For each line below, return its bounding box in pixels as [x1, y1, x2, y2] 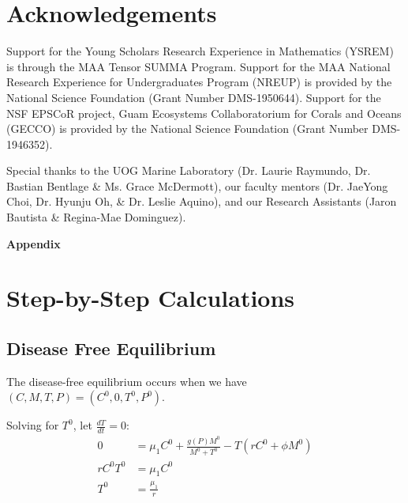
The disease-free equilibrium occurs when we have [6, 373, 247, 389]
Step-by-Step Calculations [6, 282, 295, 314]
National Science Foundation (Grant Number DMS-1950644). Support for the [6, 89, 381, 105]
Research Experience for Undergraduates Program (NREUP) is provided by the [6, 74, 392, 90]
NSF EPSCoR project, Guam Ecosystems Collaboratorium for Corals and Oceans [6, 104, 402, 121]
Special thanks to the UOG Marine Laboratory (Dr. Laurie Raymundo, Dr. [6, 162, 371, 179]
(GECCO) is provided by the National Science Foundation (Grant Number [6, 120, 369, 137]
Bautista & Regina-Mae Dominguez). [6, 209, 186, 225]
